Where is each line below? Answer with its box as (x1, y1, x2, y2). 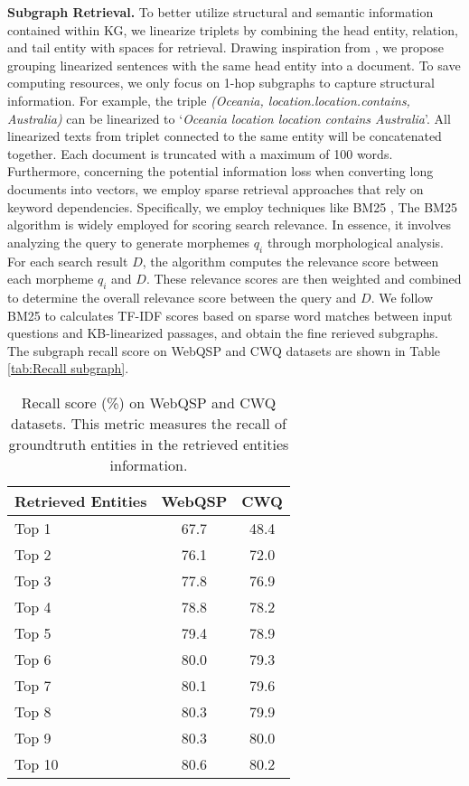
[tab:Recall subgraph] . (7, 359, 129, 378)
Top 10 (14, 753, 59, 774)
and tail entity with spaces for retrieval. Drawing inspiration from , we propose (7, 38, 445, 57)
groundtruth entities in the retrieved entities (8, 433, 289, 454)
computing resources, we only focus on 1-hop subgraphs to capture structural (7, 73, 435, 92)
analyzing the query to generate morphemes (7, 232, 250, 251)
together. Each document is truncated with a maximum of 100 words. (7, 144, 393, 163)
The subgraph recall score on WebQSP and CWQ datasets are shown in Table (7, 341, 441, 360)
